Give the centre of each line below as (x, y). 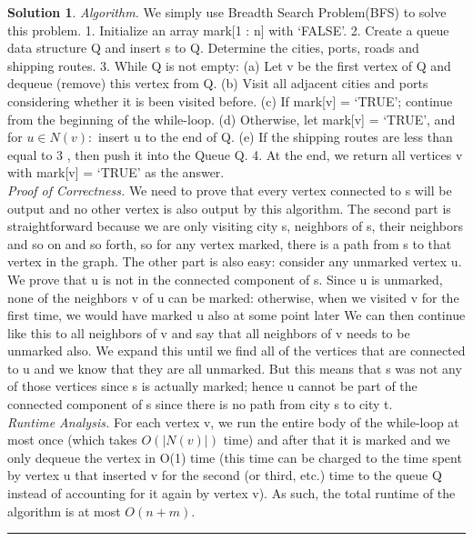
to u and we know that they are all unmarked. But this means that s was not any (235, 368)
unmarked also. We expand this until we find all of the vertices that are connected (236, 351)
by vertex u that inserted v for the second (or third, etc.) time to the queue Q (225, 475)
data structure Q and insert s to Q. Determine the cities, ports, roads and (213, 48)
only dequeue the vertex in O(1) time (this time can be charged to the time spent (235, 457)
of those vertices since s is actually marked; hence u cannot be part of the (212, 386)
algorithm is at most (64, 511)
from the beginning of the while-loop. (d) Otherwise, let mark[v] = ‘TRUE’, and (231, 119)
